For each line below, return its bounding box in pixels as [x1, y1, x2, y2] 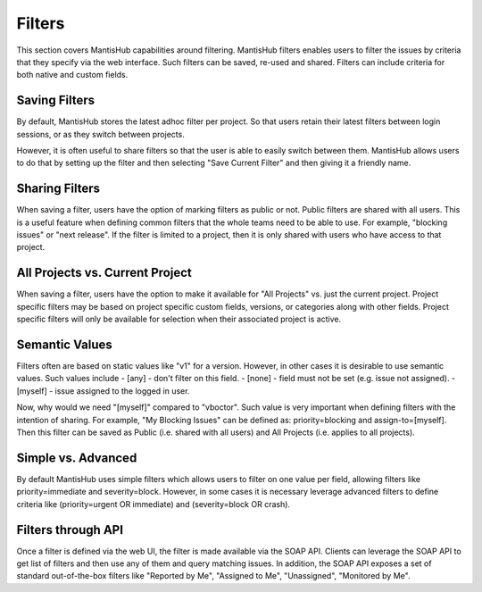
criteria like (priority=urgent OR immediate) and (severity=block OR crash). [16, 498, 290, 509]
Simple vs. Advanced [16, 450, 137, 465]
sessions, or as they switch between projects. [16, 129, 185, 139]
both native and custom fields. [16, 70, 129, 80]
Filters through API [16, 522, 124, 538]
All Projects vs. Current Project [16, 265, 192, 280]
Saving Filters [16, 93, 96, 108]
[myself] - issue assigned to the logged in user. [16, 385, 190, 396]
